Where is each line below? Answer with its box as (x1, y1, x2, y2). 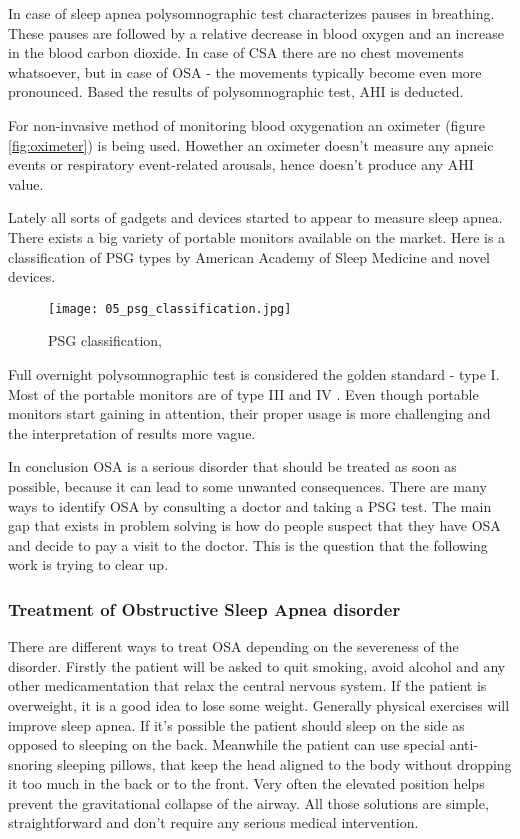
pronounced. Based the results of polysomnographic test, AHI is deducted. (8, 81, 464, 102)
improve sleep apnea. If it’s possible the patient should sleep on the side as (8, 714, 465, 735)
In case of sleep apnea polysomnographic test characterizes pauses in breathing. (8, 3, 495, 23)
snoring (8, 753, 53, 774)
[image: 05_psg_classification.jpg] (48, 301, 292, 316)
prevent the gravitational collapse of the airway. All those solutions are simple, (8, 792, 489, 813)
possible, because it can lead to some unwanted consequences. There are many (8, 475, 487, 496)
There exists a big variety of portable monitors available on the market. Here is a (8, 226, 506, 247)
